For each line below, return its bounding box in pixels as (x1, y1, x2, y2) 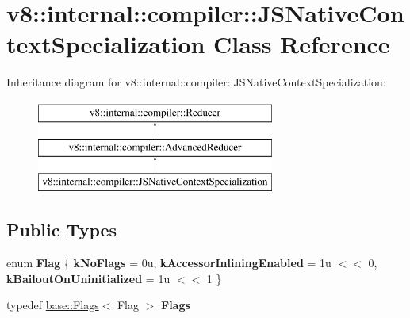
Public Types (6, 217, 117, 242)
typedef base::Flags (6, 297, 99, 313)
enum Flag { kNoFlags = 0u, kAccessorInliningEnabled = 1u (6, 255, 331, 271)
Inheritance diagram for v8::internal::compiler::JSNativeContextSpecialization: (6, 74, 386, 90)
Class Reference (213, 28, 390, 60)
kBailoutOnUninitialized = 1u (6, 270, 171, 286)
